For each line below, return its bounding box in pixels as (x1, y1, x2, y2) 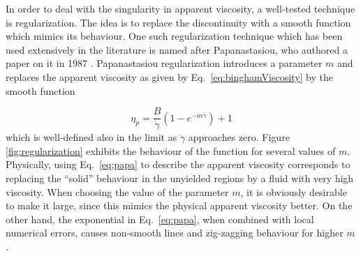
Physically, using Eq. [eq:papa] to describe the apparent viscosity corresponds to (6, 157, 351, 172)
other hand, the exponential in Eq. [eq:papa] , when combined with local (6, 211, 314, 226)
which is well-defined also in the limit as (6, 130, 177, 144)
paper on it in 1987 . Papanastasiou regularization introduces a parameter (6, 56, 323, 70)
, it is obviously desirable (240, 184, 347, 199)
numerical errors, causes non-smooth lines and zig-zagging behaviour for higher (6, 225, 344, 240)
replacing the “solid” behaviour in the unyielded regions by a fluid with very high (6, 171, 354, 185)
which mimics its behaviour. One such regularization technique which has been (6, 29, 343, 43)
